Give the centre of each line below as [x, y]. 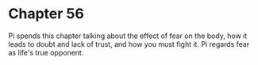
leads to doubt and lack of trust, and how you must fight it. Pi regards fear [129, 44]
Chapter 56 [46, 14]
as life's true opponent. [46, 52]
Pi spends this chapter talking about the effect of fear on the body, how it [128, 36]
